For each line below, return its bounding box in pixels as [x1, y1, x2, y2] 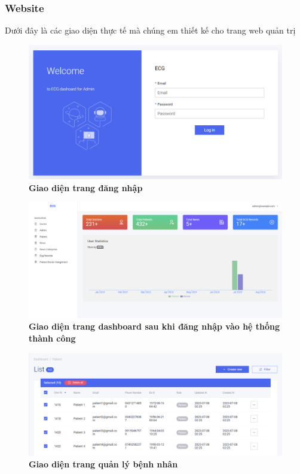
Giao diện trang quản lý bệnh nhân [29, 458, 178, 470]
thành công [29, 331, 76, 344]
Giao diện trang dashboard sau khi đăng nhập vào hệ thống [29, 320, 280, 333]
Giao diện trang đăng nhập [29, 181, 143, 194]
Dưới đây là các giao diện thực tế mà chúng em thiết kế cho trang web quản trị [5, 24, 296, 37]
